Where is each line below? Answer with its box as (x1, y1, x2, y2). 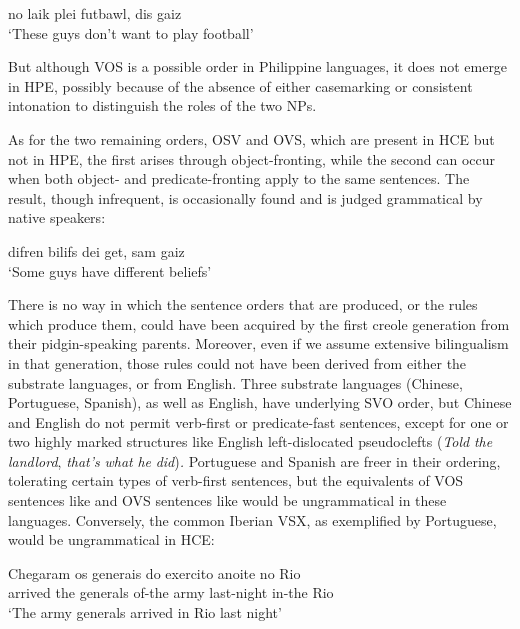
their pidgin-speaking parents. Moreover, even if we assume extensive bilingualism (8, 333, 509, 354)
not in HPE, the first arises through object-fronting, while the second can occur (8, 148, 496, 169)
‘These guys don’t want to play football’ (8, 22, 254, 43)
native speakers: (8, 207, 106, 228)
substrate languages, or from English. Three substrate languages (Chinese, (8, 372, 463, 393)
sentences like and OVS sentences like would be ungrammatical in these (8, 490, 447, 511)
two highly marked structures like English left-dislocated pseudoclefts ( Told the (8, 431, 493, 452)
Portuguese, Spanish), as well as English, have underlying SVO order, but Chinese (8, 392, 512, 413)
